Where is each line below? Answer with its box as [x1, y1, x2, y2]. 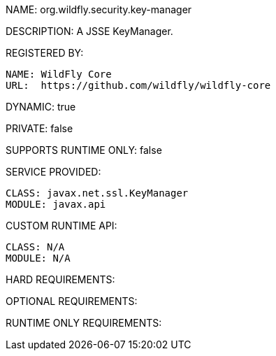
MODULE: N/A [6, 252, 71, 264]
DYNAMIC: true [6, 101, 76, 113]
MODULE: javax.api [6, 199, 106, 210]
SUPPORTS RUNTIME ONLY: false [6, 144, 162, 156]
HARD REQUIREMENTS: [6, 273, 115, 285]
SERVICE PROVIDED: [6, 166, 101, 178]
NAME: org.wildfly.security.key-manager [6, 3, 192, 15]
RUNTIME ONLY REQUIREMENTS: [6, 317, 162, 329]
